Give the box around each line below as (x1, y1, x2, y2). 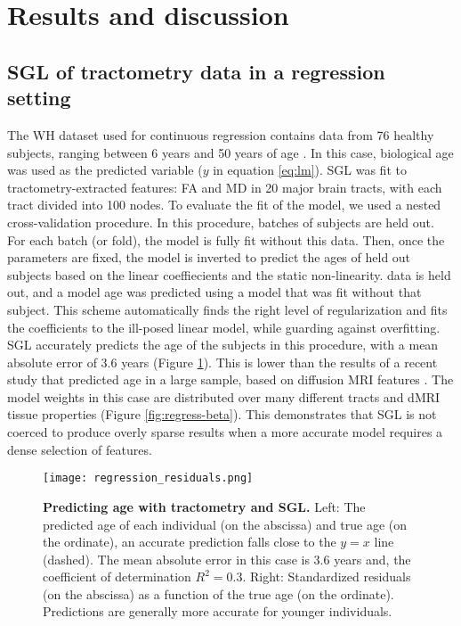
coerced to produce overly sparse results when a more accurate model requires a (7, 423, 443, 441)
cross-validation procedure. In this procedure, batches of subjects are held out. (7, 212, 434, 231)
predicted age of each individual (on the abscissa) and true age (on (43, 515, 408, 533)
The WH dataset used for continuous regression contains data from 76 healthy (7, 125, 434, 144)
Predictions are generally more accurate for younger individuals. (43, 602, 392, 621)
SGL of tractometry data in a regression (7, 57, 385, 85)
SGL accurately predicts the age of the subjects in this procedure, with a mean (7, 335, 439, 354)
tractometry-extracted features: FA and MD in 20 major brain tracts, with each (7, 177, 442, 196)
